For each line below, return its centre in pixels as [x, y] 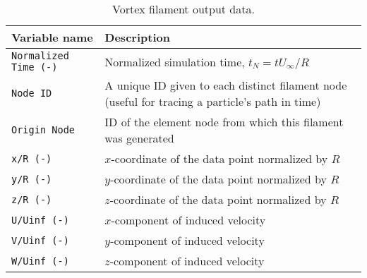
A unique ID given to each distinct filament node [226, 85]
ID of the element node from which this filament [224, 122]
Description [137, 37]
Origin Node [43, 130]
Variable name [52, 37]
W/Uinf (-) [40, 261]
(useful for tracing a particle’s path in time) [213, 101]
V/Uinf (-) [40, 240]
